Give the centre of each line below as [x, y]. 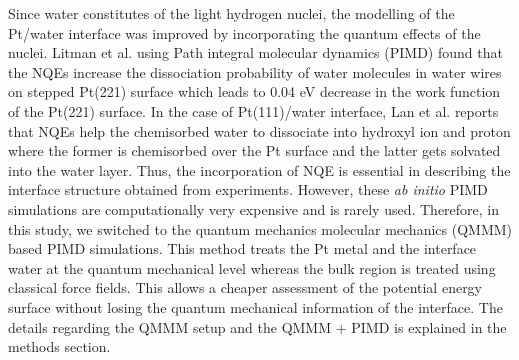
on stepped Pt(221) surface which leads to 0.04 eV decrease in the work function [254, 91]
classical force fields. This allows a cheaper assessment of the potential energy [245, 287]
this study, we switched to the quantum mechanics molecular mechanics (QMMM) [260, 228]
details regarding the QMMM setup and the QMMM [170, 326]
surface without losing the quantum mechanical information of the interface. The [255, 306]
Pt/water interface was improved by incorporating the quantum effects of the [244, 32]
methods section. [59, 346]
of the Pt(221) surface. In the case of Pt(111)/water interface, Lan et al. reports [253, 110]
